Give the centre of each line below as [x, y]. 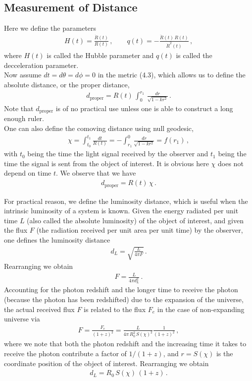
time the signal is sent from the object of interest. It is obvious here [106, 163]
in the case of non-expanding [201, 309]
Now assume [23, 75]
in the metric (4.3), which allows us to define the [172, 75]
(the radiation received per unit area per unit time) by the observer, [140, 230]
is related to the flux [115, 309]
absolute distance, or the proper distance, [67, 85]
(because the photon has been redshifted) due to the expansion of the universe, [124, 299]
